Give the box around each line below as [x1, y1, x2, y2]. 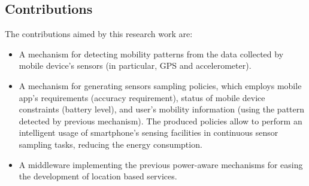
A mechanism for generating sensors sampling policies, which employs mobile [19, 79, 302, 92]
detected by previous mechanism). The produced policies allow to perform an [19, 114, 302, 127]
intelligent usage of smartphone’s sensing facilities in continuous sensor [19, 126, 278, 139]
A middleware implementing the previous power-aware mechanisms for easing [19, 158, 303, 170]
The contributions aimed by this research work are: [5, 28, 193, 40]
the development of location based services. [19, 170, 177, 182]
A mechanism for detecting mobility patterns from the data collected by [19, 47, 284, 60]
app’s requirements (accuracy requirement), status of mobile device [19, 91, 265, 103]
